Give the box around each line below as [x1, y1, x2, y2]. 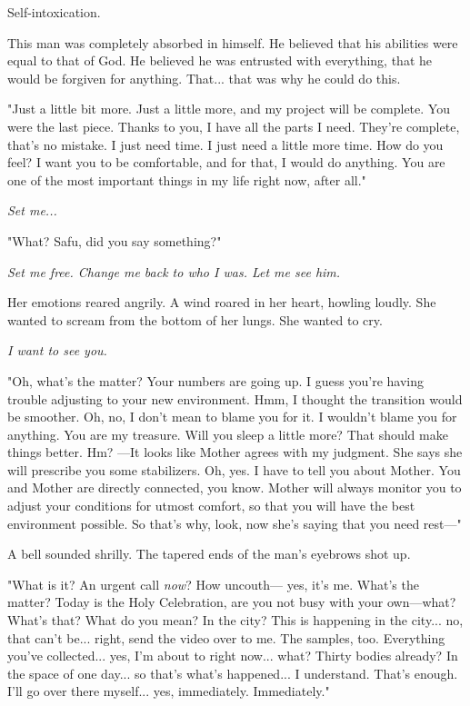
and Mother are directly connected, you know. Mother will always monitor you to [7, 478, 462, 497]
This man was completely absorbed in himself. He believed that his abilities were [7, 33, 458, 52]
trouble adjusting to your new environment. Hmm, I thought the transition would [7, 389, 463, 408]
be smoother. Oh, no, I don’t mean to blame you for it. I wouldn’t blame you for [7, 407, 457, 426]
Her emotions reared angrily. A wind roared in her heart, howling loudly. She [7, 293, 436, 312]
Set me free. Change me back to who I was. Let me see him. [7, 262, 341, 281]
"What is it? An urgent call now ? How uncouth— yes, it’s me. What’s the [7, 574, 419, 593]
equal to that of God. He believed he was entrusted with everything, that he [7, 51, 432, 70]
